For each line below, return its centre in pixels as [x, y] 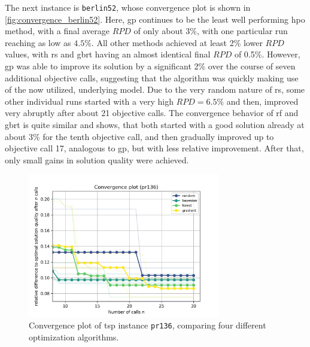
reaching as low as [38, 42]
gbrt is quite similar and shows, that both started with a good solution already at [155, 124]
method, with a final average [57, 31]
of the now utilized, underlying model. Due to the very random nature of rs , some [155, 89]
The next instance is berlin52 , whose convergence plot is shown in [128, 7]
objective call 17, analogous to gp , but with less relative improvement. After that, [154, 148]
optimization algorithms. [74, 337]
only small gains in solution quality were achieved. [97, 159]
